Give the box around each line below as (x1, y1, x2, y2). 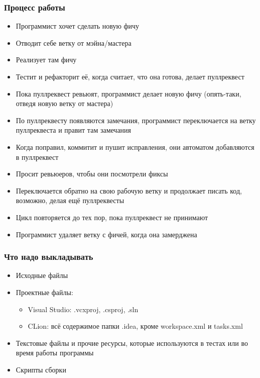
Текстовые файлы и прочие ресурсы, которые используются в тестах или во (16, 337, 248, 348)
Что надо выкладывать (4, 250, 93, 263)
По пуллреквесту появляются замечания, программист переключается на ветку (16, 115, 256, 125)
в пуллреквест (16, 151, 59, 162)
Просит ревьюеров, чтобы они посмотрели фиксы (16, 168, 168, 179)
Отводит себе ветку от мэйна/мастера (16, 37, 132, 48)
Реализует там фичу (16, 54, 77, 65)
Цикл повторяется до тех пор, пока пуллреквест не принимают (16, 212, 208, 222)
